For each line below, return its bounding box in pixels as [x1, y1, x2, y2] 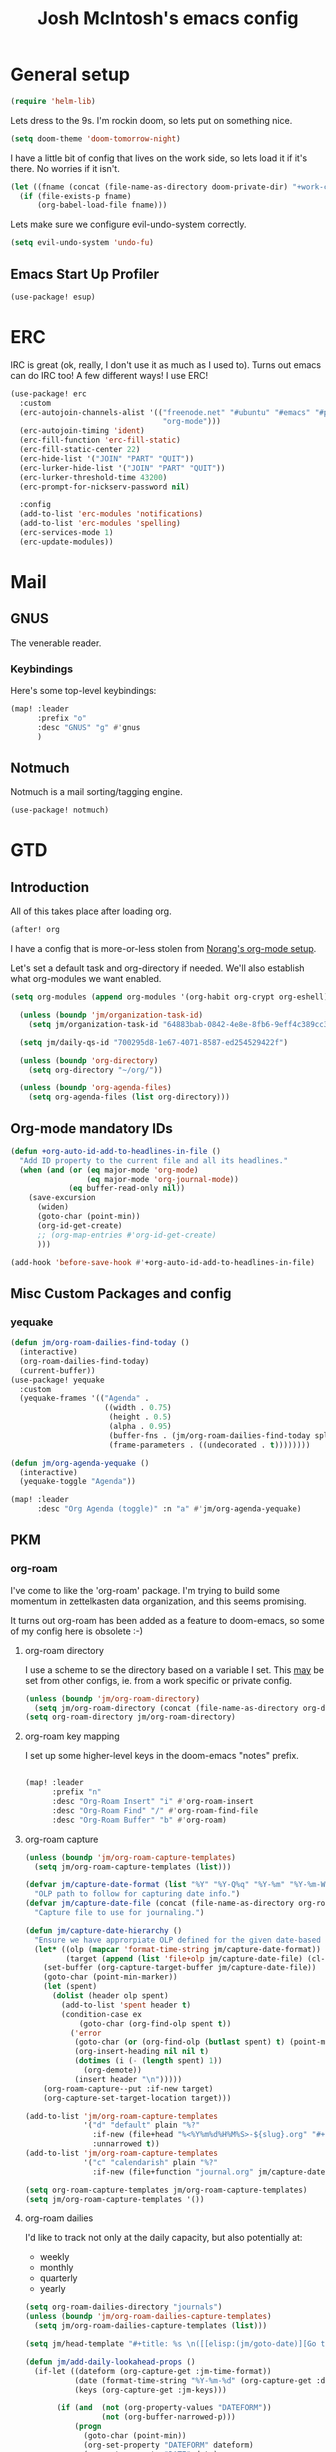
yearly [39, 2283, 67, 2295]
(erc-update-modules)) [19, 537, 114, 547]
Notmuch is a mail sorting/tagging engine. [10, 786, 183, 798]
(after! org [10, 925, 60, 935]
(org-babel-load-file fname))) [36, 200, 168, 211]
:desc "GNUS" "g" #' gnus [36, 722, 141, 732]
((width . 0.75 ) [104, 1403, 172, 1413]
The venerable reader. [10, 637, 102, 649]
